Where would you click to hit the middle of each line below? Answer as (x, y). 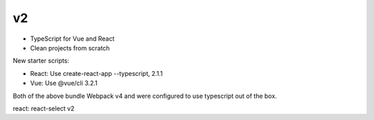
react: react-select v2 (44, 108)
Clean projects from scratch (70, 48)
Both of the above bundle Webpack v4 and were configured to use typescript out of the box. (145, 96)
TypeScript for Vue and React (72, 39)
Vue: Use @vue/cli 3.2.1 (64, 83)
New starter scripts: (41, 61)
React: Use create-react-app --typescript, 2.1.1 (96, 73)
